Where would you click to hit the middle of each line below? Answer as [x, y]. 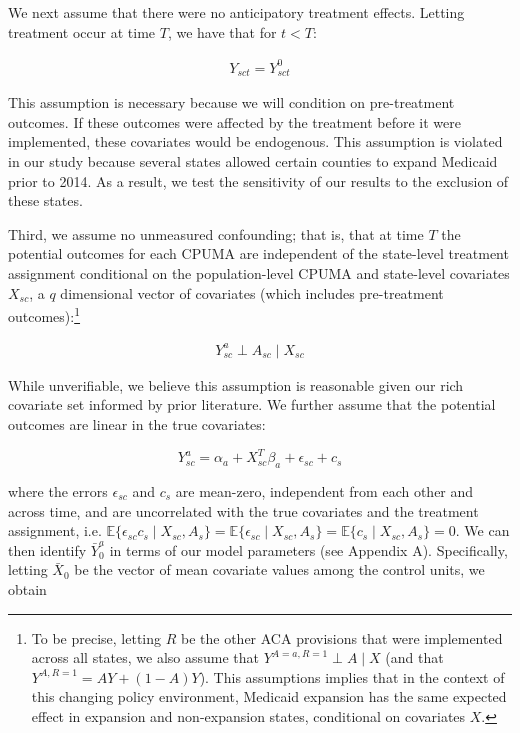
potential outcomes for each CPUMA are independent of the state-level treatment [258, 253]
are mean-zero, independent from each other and [324, 490]
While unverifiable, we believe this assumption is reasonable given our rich [236, 384]
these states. [45, 200]
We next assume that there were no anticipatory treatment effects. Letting [236, 12]
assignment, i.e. [55, 530]
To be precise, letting [96, 637]
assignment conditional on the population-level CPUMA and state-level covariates [259, 272]
